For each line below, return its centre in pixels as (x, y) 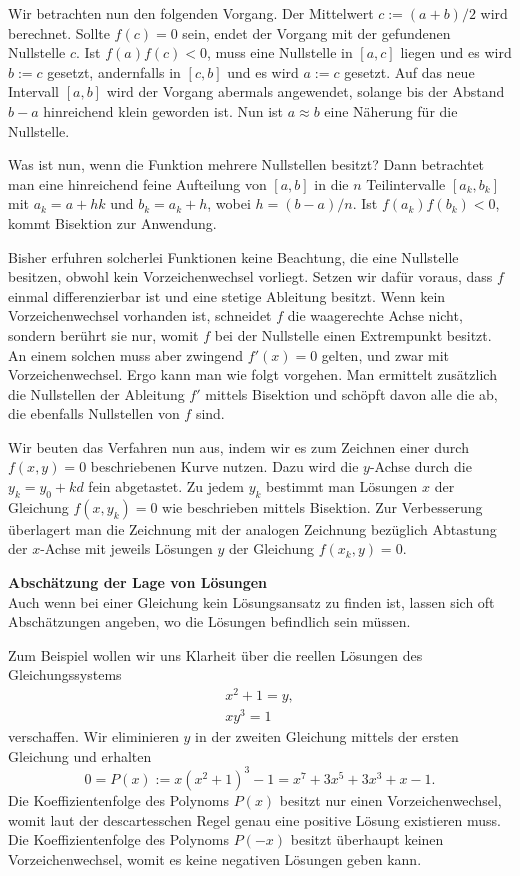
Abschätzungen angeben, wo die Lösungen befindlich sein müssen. (209, 621)
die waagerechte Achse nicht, (375, 315)
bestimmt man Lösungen (342, 486)
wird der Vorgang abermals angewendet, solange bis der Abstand (305, 91)
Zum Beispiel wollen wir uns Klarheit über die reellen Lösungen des (215, 654)
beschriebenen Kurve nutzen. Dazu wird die (224, 466)
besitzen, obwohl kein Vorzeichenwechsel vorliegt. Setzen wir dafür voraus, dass (250, 276)
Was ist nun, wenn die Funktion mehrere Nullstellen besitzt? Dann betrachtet (246, 164)
